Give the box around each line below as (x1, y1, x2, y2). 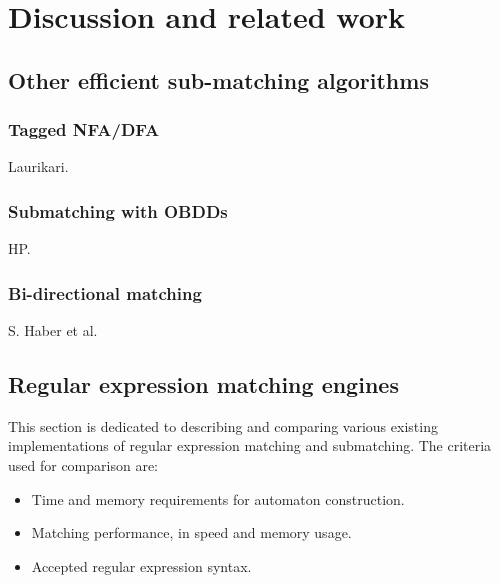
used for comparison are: (8, 454, 158, 475)
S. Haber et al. (8, 320, 98, 340)
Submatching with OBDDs (8, 198, 228, 223)
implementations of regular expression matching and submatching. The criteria (8, 435, 492, 456)
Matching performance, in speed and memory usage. (31, 522, 352, 543)
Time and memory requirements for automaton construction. (31, 488, 405, 509)
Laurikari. (8, 156, 69, 177)
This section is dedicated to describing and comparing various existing (8, 415, 438, 436)
